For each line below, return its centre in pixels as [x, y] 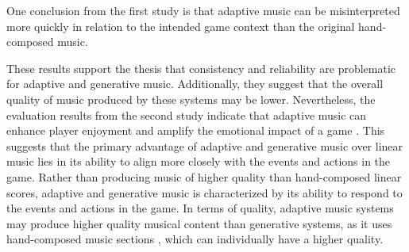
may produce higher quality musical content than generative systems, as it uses [199, 223]
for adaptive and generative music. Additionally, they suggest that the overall [195, 84]
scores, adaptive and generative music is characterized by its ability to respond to [204, 192]
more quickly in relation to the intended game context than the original [181, 26]
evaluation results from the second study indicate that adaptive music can [187, 115]
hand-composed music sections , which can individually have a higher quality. [195, 239]
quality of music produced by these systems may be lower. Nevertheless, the [191, 99]
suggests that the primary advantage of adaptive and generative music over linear [205, 145]
